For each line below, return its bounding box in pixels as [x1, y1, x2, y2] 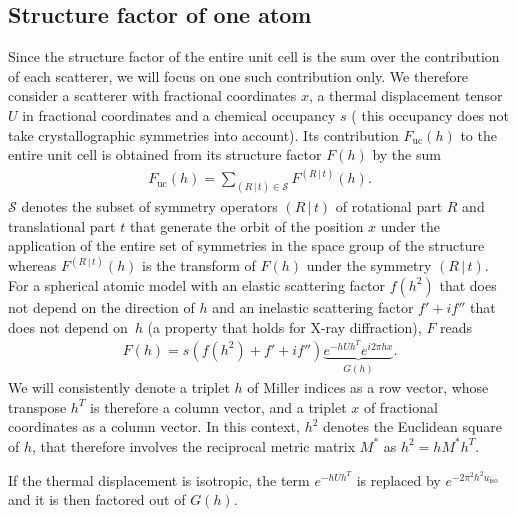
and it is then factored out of [8, 489, 186, 510]
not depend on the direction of [8, 296, 195, 317]
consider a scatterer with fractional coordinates [8, 85, 297, 106]
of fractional [363, 396, 438, 417]
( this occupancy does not [351, 104, 510, 125]
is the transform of [142, 255, 256, 276]
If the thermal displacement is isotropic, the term [8, 469, 310, 490]
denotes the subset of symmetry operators [21, 196, 278, 217]
